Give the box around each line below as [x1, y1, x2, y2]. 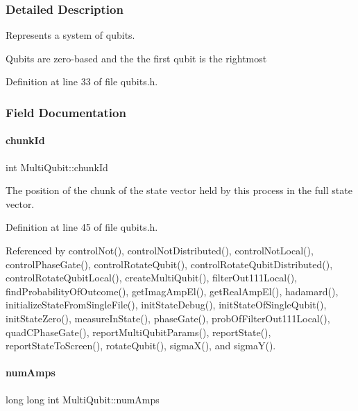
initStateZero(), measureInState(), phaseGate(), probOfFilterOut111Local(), [6, 311, 330, 325]
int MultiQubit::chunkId [6, 159, 108, 174]
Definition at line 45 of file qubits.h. [6, 220, 158, 234]
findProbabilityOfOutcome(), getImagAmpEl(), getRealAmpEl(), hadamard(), [6, 283, 339, 298]
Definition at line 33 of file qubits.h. [6, 74, 158, 89]
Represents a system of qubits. [6, 28, 135, 42]
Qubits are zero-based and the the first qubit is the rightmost [6, 51, 267, 65]
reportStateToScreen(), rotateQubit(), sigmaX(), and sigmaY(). [6, 338, 276, 353]
